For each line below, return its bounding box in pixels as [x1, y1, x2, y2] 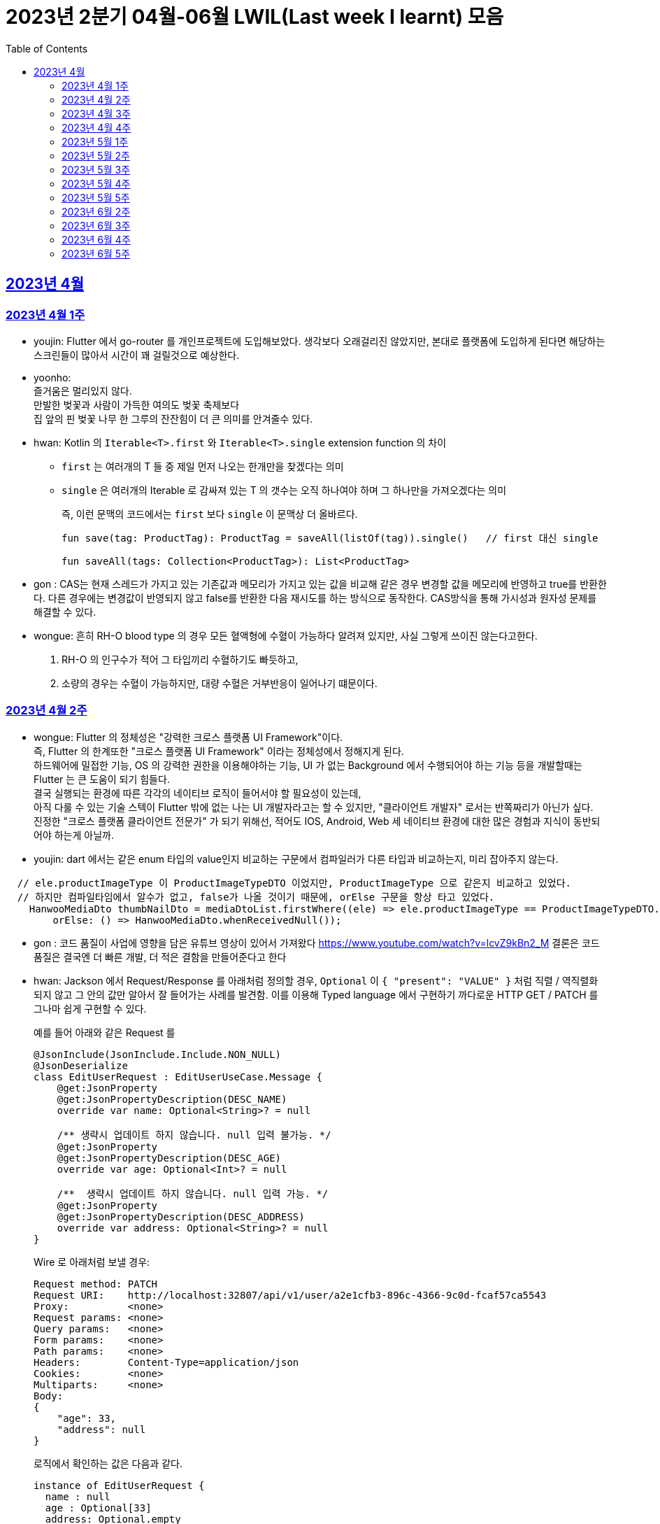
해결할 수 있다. [34, 605, 96, 618]
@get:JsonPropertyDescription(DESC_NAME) [57, 1093, 287, 1105]
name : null [45, 1490, 110, 1502]
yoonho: [34, 371, 71, 383]
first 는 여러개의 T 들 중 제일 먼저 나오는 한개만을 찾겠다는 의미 [62, 460, 344, 472]
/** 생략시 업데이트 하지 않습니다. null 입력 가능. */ [57, 1187, 329, 1199]
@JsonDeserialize [34, 1059, 128, 1071]
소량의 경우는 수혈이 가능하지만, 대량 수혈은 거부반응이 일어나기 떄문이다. [62, 677, 378, 689]
